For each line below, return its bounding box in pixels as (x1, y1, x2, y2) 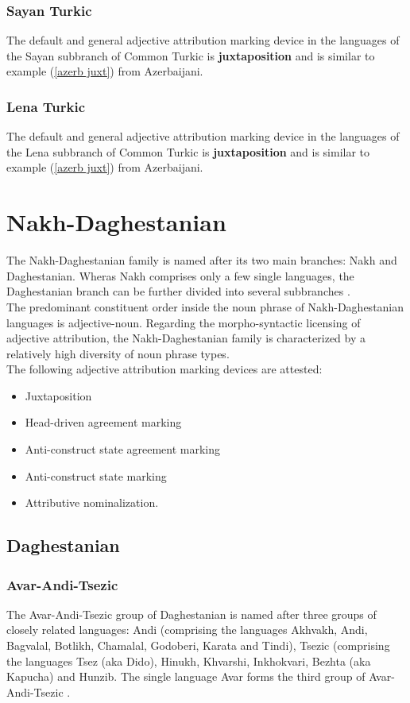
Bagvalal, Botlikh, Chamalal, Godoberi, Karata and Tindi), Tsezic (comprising (6, 637, 390, 654)
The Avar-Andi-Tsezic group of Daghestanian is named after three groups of (6, 605, 377, 622)
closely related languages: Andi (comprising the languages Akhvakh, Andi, (6, 621, 368, 638)
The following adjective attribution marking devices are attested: (6, 361, 323, 377)
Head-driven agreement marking (25, 414, 182, 431)
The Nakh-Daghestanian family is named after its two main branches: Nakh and (6, 252, 397, 268)
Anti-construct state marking (25, 467, 167, 484)
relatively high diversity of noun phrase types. (6, 345, 230, 361)
